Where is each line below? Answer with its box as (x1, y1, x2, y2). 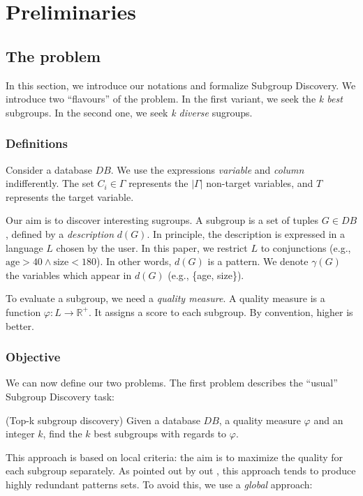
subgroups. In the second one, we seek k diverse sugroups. (6, 105, 253, 119)
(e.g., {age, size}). (168, 267, 244, 282)
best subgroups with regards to (94, 426, 227, 441)
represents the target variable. (6, 189, 134, 204)
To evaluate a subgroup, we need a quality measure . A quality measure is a (6, 291, 325, 306)
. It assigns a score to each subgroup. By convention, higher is (88, 304, 353, 319)
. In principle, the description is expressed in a (147, 226, 345, 241)
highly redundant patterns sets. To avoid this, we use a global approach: (6, 476, 313, 491)
